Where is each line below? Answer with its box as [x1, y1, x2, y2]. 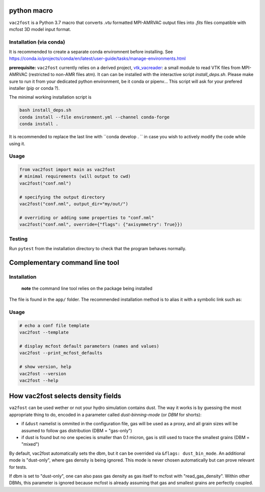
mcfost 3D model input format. [9, 26, 71, 32]
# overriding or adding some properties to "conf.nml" [19, 215, 154, 220]
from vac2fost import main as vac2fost [19, 167, 115, 173]
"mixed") [21, 441, 39, 447]
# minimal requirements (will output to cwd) [19, 174, 131, 179]
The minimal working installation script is [9, 94, 92, 100]
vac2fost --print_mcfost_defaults [19, 350, 103, 356]
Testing [9, 235, 28, 242]
